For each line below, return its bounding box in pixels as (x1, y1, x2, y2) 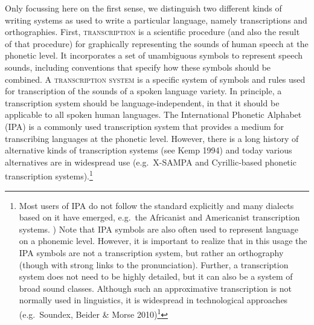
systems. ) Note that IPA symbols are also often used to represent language (19, 222, 298, 235)
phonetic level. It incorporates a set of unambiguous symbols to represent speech (5, 49, 303, 62)
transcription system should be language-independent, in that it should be (5, 96, 280, 109)
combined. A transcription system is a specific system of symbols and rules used (5, 72, 306, 85)
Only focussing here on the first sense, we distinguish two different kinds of (5, 2, 282, 14)
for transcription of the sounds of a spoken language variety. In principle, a (5, 85, 282, 97)
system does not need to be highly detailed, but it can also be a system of (19, 270, 293, 283)
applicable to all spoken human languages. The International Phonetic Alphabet (5, 108, 302, 121)
